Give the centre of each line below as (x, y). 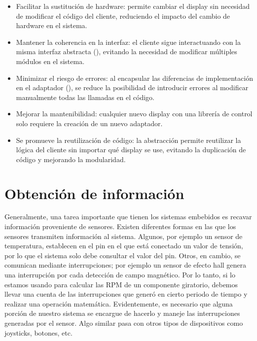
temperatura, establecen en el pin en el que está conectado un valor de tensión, (124, 246)
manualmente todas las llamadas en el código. (85, 97)
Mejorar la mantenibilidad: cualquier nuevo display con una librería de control (134, 114)
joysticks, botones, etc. (38, 332)
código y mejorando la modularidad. (71, 159)
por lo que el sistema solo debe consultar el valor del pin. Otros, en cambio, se (123, 255)
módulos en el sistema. (50, 61)
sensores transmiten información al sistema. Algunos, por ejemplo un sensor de (124, 236)
